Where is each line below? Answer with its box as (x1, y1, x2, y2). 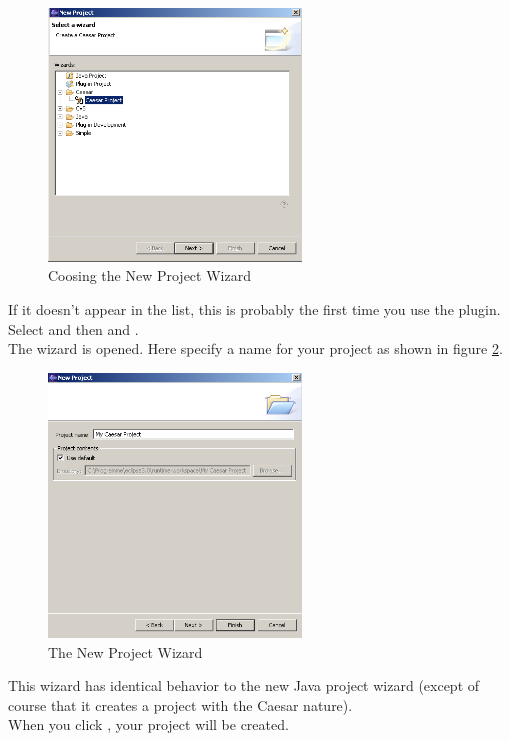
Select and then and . (8, 318, 139, 339)
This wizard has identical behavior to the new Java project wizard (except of (8, 675, 480, 696)
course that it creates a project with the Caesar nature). (8, 694, 353, 715)
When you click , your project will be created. (8, 714, 289, 735)
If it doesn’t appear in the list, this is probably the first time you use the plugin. (8, 299, 501, 320)
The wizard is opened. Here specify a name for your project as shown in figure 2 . (8, 338, 503, 359)
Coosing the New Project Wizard (48, 265, 251, 286)
